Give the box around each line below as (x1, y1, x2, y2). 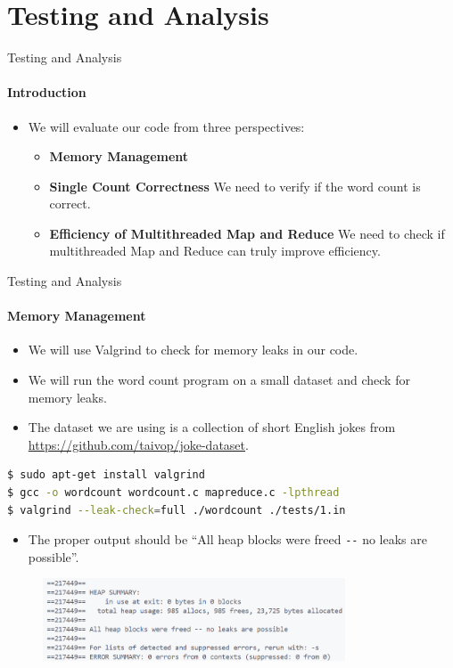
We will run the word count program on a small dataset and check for (28, 371, 410, 389)
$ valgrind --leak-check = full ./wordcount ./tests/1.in (7, 503, 346, 517)
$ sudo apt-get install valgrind (7, 468, 205, 482)
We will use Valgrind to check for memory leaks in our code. (28, 340, 358, 359)
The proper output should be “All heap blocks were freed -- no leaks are (28, 530, 427, 549)
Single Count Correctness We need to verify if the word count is (49, 176, 421, 195)
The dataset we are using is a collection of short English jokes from (28, 418, 396, 436)
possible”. (28, 547, 79, 566)
